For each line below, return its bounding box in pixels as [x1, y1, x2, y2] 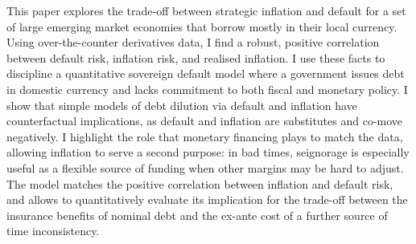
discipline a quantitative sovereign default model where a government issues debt [6, 65, 405, 82]
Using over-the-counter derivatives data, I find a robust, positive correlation [6, 34, 380, 51]
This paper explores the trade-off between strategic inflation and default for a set [6, 2, 406, 18]
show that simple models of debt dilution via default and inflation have [6, 96, 357, 113]
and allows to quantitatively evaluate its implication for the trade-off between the [6, 191, 408, 208]
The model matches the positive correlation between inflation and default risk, [6, 175, 393, 192]
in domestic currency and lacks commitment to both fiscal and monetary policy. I [6, 80, 408, 97]
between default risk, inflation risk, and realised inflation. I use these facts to [6, 49, 385, 66]
